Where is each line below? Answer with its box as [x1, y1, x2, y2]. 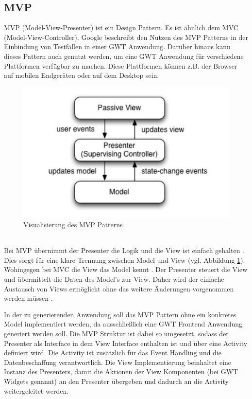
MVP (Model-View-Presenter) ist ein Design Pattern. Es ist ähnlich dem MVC [4, 22, 238, 33]
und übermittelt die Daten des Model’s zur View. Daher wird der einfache [4, 273, 224, 284]
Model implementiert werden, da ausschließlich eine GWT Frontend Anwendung [4, 319, 242, 329]
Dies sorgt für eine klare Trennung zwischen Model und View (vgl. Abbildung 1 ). [4, 254, 245, 265]
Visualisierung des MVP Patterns [23, 219, 123, 229]
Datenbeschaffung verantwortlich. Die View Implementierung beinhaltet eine [4, 357, 232, 367]
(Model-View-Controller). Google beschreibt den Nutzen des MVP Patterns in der [4, 32, 248, 42]
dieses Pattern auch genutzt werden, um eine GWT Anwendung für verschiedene [4, 51, 244, 61]
